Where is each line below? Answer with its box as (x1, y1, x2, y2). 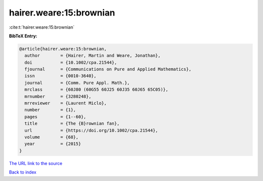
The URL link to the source (9, 160, 63, 166)
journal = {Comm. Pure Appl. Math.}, (24, 80, 130, 85)
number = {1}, (24, 107, 76, 113)
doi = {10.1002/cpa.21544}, (24, 60, 117, 65)
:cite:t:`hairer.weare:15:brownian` (9, 24, 75, 30)
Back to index (9, 169, 37, 175)
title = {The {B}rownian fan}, (24, 121, 120, 126)
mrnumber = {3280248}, (24, 94, 92, 99)
